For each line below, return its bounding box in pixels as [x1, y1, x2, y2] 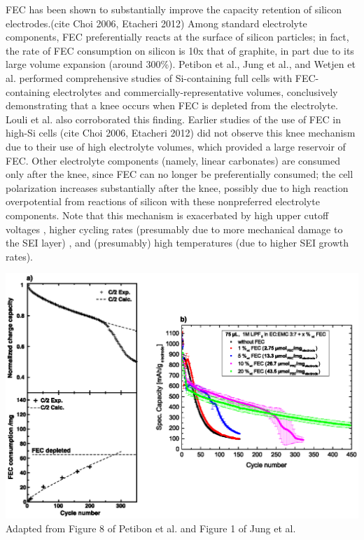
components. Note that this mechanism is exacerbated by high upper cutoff [6, 207, 329, 222]
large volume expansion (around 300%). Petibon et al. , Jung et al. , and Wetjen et [6, 57, 356, 71]
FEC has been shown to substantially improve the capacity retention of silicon [6, 2, 342, 16]
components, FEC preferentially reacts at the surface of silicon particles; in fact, [6, 29, 349, 44]
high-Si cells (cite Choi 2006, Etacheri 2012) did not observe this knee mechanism [6, 125, 356, 140]
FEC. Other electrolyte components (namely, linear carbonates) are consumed [6, 153, 340, 167]
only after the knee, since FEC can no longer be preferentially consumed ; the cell [6, 167, 353, 181]
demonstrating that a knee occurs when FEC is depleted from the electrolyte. [6, 98, 338, 113]
